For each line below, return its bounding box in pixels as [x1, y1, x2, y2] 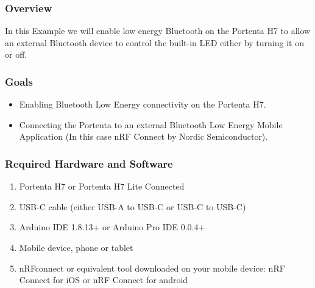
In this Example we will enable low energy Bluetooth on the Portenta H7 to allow [5, 24, 311, 37]
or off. [5, 48, 27, 61]
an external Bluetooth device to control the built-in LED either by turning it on [5, 36, 304, 49]
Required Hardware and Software [5, 156, 173, 171]
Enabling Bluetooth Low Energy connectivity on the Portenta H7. [19, 98, 266, 111]
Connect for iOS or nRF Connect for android [19, 273, 188, 286]
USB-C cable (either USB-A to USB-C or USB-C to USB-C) [19, 200, 246, 213]
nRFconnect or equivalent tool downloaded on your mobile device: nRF [19, 261, 285, 274]
